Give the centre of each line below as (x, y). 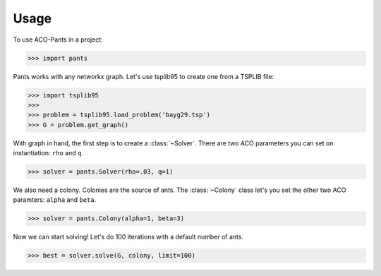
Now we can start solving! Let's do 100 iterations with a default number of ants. (128, 237)
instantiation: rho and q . (48, 153)
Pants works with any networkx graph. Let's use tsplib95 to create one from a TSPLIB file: (144, 76)
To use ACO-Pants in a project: (58, 40)
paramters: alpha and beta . (55, 200)
